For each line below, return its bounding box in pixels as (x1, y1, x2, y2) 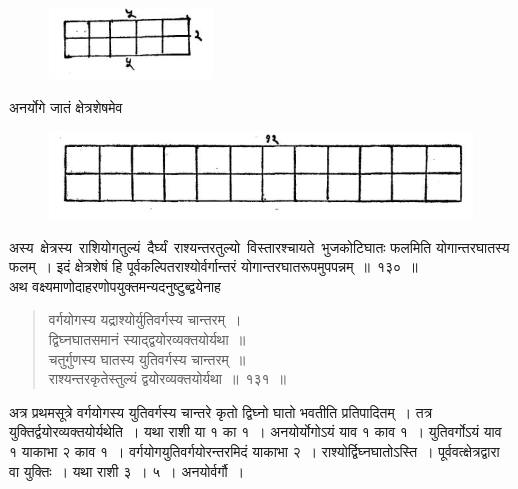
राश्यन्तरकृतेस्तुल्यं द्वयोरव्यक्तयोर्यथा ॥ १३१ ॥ (48, 368, 286, 389)
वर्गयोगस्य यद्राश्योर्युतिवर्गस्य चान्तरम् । (48, 309, 242, 330)
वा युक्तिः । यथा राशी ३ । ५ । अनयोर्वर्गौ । (9, 460, 245, 481)
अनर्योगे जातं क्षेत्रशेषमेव (9, 96, 123, 117)
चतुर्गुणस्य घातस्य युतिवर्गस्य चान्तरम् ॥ (48, 348, 246, 369)
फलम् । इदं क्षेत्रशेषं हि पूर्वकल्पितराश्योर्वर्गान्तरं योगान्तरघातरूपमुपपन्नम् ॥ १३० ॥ (9, 256, 418, 277)
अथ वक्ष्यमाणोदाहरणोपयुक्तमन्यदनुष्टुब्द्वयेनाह (9, 275, 221, 296)
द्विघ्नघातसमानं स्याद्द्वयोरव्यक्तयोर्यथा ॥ (48, 328, 246, 349)
